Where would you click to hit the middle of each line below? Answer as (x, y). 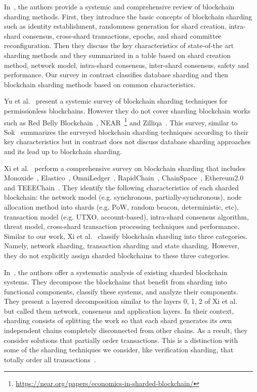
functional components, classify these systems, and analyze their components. (121, 291)
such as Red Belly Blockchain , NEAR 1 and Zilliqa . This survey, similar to (121, 121)
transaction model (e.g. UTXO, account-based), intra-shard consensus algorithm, (127, 216)
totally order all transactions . (50, 359)
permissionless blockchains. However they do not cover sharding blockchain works (127, 110)
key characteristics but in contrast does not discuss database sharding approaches (128, 141)
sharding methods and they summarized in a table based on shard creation (117, 55)
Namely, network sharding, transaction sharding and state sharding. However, (122, 246)
